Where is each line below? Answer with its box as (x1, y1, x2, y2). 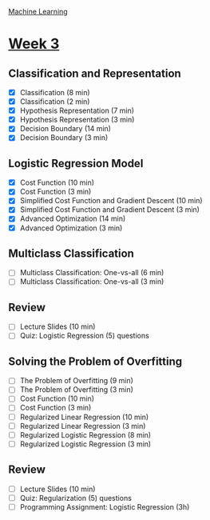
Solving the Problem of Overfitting (8, 354, 183, 368)
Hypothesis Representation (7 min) (19, 106, 134, 115)
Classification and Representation (8, 66, 181, 80)
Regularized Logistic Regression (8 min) (19, 430, 152, 439)
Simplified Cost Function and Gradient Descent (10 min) (19, 196, 203, 206)
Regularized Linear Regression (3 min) (19, 421, 146, 430)
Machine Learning (8, 7, 68, 16)
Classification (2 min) (19, 97, 90, 106)
